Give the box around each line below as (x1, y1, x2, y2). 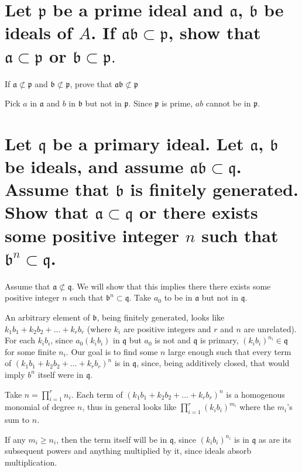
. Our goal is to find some (66, 345, 158, 357)
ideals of (5, 20, 73, 44)
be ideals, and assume (5, 154, 184, 178)
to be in (164, 291, 193, 304)
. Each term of (71, 388, 123, 400)
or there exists (139, 200, 258, 224)
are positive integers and (123, 322, 211, 335)
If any (5, 433, 26, 445)
